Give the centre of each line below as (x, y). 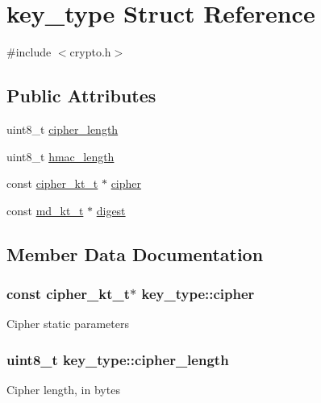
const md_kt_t (45, 210)
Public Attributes (81, 96)
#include (29, 52)
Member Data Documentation (135, 253)
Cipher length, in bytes (63, 390)
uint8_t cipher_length (63, 129)
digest (111, 210)
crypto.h (90, 52)
